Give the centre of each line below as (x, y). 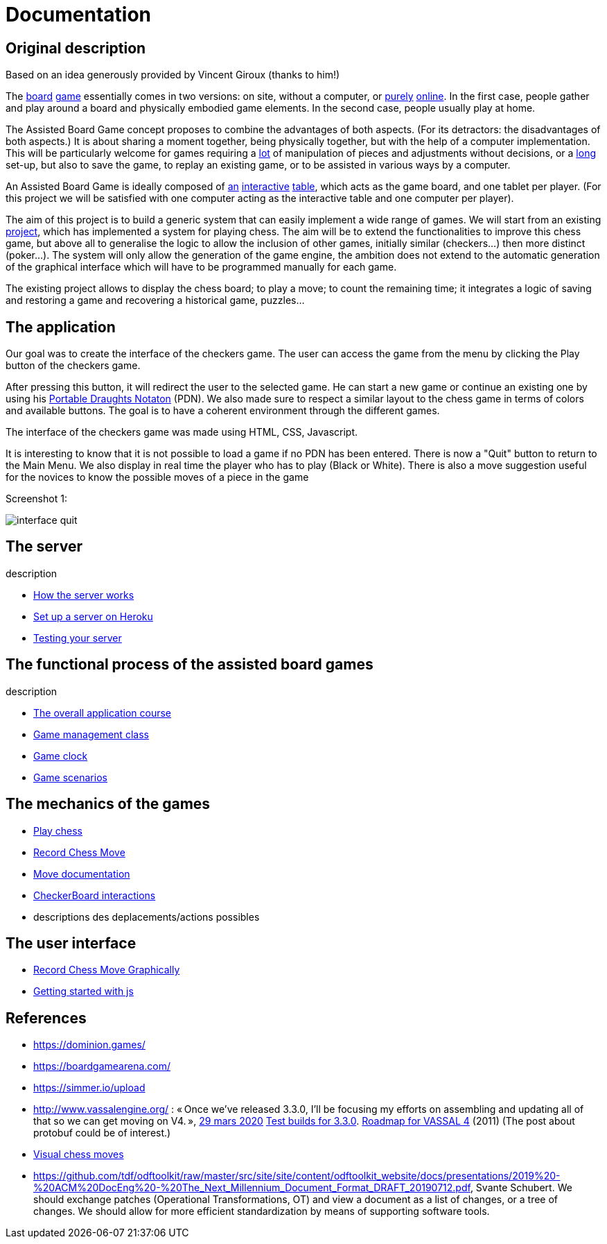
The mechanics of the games (108, 804)
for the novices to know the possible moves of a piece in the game (157, 477)
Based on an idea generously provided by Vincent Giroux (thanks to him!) (173, 75)
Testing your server (78, 638)
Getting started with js (83, 991)
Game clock (61, 756)
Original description (76, 48)
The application (61, 327)
